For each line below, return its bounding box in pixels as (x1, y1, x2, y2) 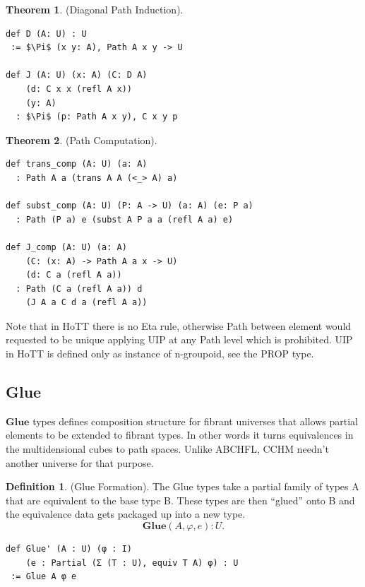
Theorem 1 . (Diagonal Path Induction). (6, 2, 184, 16)
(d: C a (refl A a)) (25, 270, 122, 280)
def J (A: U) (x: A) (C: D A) (6, 70, 148, 81)
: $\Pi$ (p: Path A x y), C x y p (16, 112, 178, 122)
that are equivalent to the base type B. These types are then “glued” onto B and (6, 492, 355, 507)
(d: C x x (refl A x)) (25, 83, 132, 94)
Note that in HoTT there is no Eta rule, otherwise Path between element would (6, 318, 352, 333)
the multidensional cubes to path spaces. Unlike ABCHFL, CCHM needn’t (6, 441, 329, 456)
